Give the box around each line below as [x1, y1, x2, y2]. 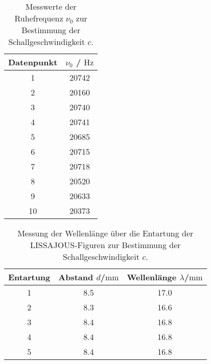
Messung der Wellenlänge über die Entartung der [17, 227, 194, 239]
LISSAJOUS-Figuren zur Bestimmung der [30, 239, 181, 251]
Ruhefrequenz [14, 12, 63, 24]
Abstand [58, 271, 93, 283]
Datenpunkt [8, 56, 58, 68]
